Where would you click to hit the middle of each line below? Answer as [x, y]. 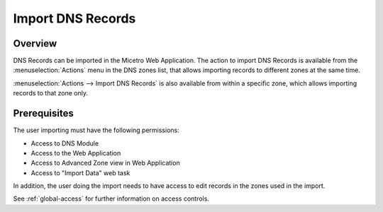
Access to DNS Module [65, 143]
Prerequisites [43, 113]
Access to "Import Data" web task [81, 172]
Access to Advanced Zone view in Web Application [105, 163]
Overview [35, 43]
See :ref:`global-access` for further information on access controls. [111, 199]
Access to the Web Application [76, 153]
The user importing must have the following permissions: [96, 130]
